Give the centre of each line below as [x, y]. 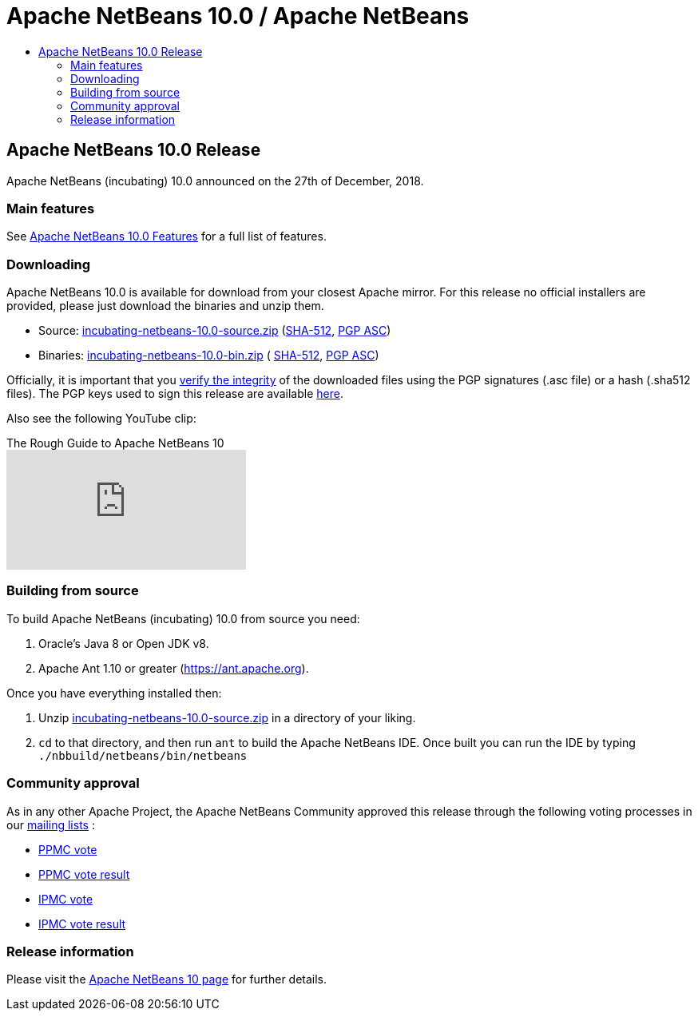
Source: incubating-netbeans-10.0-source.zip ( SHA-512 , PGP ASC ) [215, 331]
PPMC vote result [84, 874]
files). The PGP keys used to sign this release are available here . [175, 394]
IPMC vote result [82, 924]
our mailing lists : [51, 824]
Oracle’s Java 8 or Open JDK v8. [124, 643]
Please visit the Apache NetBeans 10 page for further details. [167, 979]
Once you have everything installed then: [114, 693]
